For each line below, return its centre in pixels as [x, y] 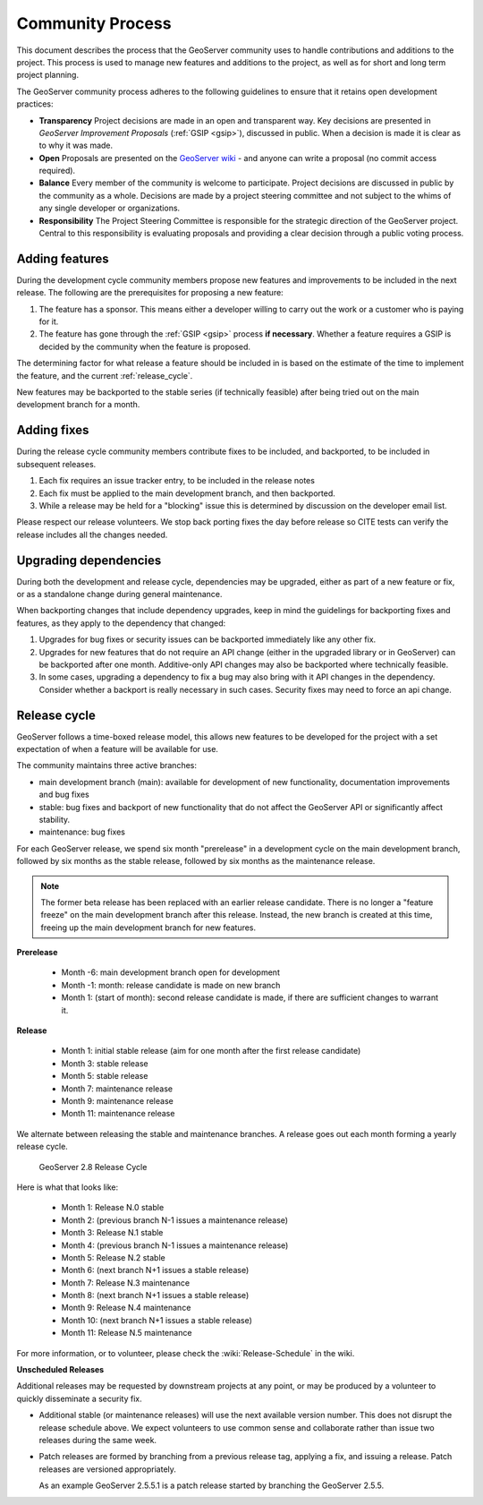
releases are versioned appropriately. [107, 1469]
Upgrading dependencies [89, 560]
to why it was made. [76, 145]
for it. [49, 321]
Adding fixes [53, 430]
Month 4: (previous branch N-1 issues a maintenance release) [175, 1245]
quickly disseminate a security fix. [79, 1398]
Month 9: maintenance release [117, 1101]
